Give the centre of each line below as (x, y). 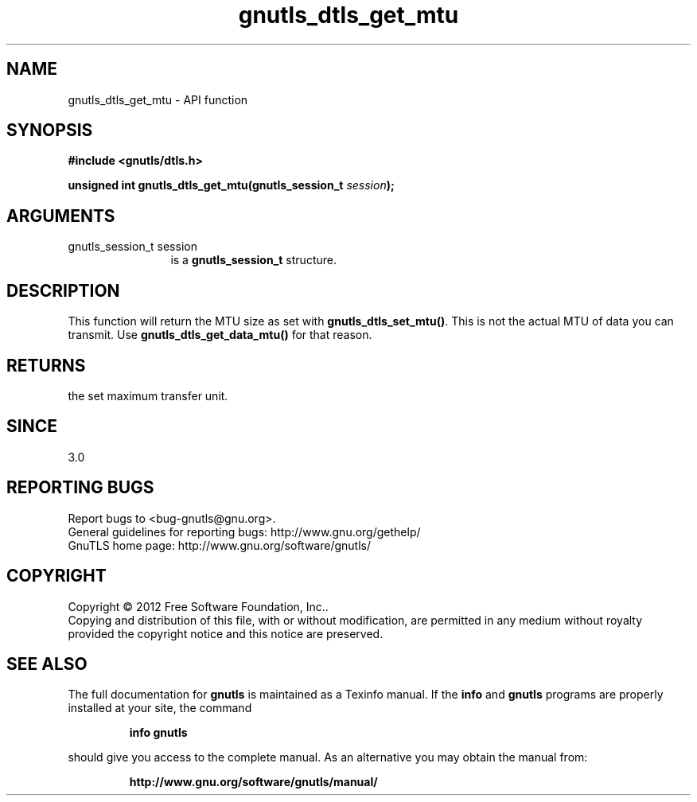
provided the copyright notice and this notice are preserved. (226, 633)
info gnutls (158, 733)
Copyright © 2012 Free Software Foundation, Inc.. (198, 606)
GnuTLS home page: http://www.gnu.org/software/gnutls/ (219, 545)
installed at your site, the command (160, 708)
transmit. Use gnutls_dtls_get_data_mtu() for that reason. (220, 335)
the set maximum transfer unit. (148, 395)
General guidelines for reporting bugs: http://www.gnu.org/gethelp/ (244, 531)
